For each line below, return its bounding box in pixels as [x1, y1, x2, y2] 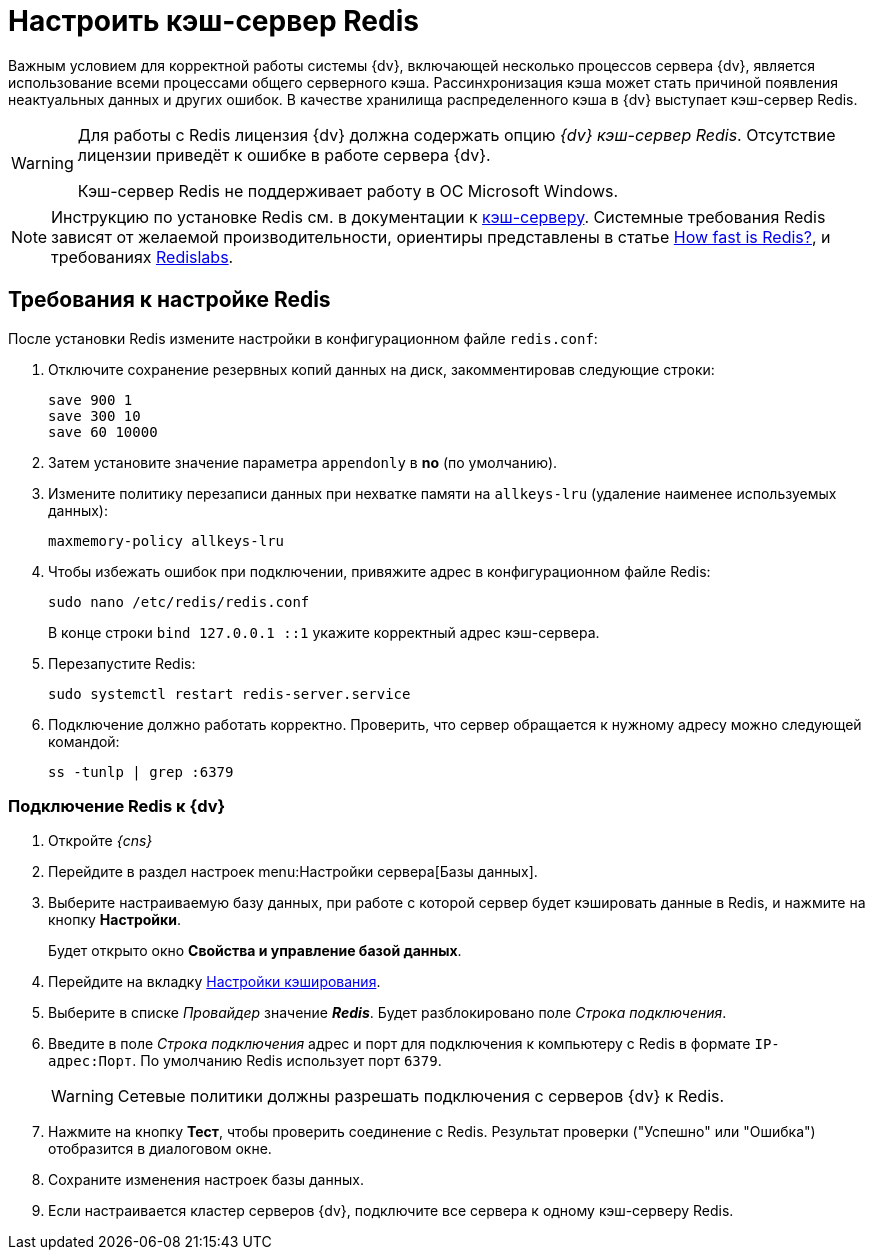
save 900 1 [48, 391, 133, 408]
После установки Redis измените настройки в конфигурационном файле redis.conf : [8, 329, 598, 347]
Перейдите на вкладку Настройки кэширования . [48, 973, 381, 991]
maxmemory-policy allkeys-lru [48, 532, 285, 549]
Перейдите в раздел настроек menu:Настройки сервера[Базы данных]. [48, 863, 538, 881]
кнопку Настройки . [48, 911, 181, 929]
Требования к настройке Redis [8, 287, 331, 313]
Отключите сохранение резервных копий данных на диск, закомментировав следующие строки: [48, 360, 715, 378]
